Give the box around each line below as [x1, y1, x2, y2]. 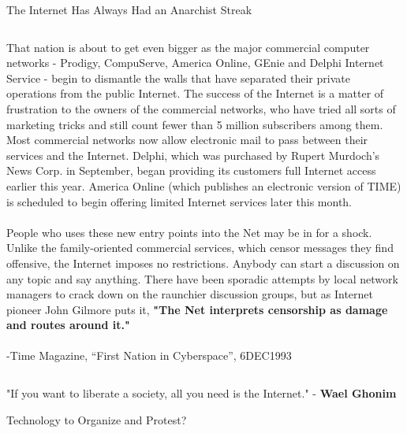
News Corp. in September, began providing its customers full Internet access [6, 162, 376, 179]
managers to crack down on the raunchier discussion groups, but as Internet [6, 286, 374, 302]
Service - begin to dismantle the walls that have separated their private [6, 69, 350, 86]
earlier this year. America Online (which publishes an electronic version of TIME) [6, 177, 401, 194]
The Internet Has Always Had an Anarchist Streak [6, 2, 252, 17]
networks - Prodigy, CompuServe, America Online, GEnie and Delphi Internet [6, 54, 384, 71]
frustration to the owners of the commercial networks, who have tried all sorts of [6, 100, 396, 117]
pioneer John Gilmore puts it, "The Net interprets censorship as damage [6, 301, 388, 317]
